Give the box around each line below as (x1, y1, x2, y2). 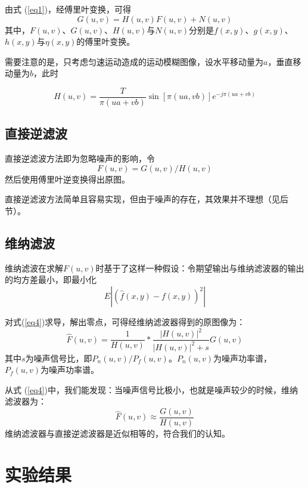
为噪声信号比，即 (25, 351, 92, 364)
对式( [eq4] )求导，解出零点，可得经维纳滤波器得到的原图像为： (5, 316, 245, 328)
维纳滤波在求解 (5, 261, 63, 274)
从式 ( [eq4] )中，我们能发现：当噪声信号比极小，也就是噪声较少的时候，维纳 (5, 383, 298, 396)
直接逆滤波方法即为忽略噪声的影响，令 (5, 152, 155, 165)
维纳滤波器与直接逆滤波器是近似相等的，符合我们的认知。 (5, 427, 230, 439)
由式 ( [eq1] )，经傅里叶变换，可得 (5, 3, 131, 15)
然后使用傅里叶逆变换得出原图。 (5, 172, 130, 185)
